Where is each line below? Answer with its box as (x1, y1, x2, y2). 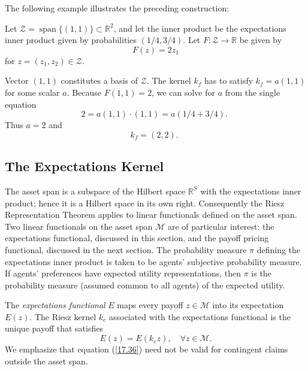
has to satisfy (204, 74, 253, 87)
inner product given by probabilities (5, 34, 137, 46)
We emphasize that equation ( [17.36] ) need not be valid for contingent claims (5, 343, 288, 355)
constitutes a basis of (61, 74, 138, 87)
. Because (67, 86, 102, 98)
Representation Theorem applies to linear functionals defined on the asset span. (5, 208, 297, 221)
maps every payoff (117, 299, 183, 311)
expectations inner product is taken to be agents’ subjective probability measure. (5, 255, 302, 267)
